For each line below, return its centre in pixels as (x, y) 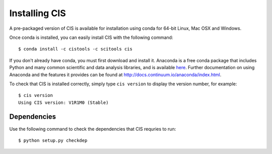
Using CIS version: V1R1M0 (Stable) (63, 102)
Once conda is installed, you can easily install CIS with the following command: (91, 37)
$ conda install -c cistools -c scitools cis (76, 49)
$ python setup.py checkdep (53, 140)
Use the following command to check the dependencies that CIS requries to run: (93, 129)
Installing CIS (38, 13)
